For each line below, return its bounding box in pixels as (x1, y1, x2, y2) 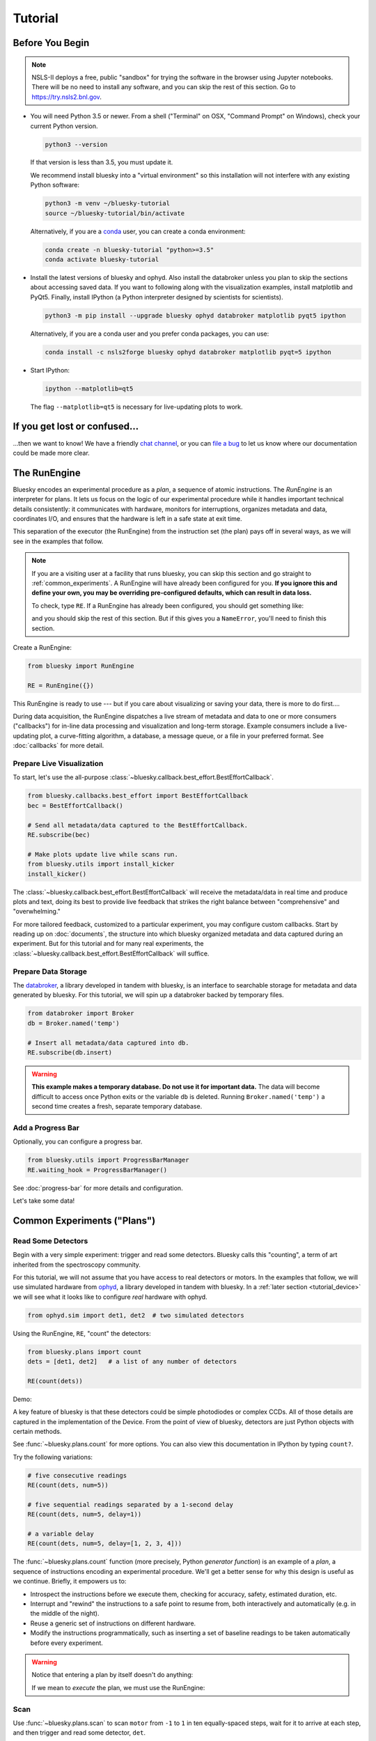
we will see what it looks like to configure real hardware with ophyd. (13, 1293, 208, 1301)
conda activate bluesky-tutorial (45, 256, 159, 263)
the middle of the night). (30, 1609, 100, 1618)
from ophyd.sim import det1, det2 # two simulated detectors (27, 1311, 244, 1319)
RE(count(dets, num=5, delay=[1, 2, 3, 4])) (27, 1540, 182, 1547)
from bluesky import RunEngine (27, 662, 135, 670)
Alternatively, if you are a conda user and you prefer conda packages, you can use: (30, 329, 269, 338)
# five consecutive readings (27, 1471, 127, 1479)
